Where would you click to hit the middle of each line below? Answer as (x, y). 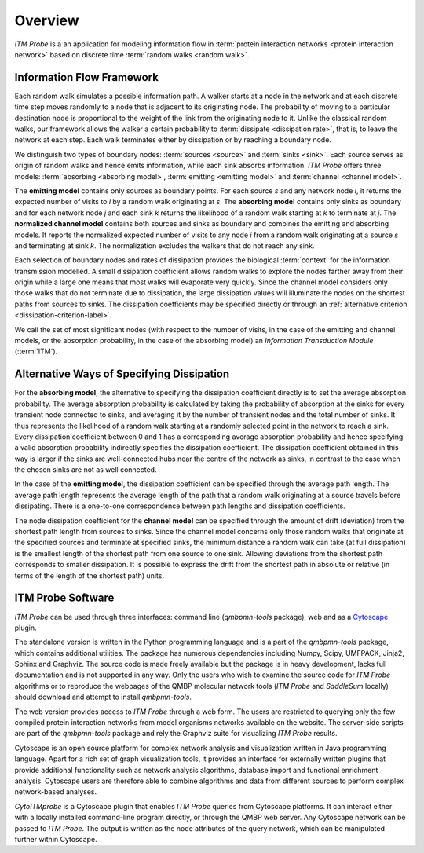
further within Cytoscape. (56, 839)
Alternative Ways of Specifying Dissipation (122, 374)
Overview (47, 20)
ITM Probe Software (64, 598)
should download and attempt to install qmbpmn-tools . (103, 697)
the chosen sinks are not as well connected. (86, 470)
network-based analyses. (56, 792)
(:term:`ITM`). (36, 351)
